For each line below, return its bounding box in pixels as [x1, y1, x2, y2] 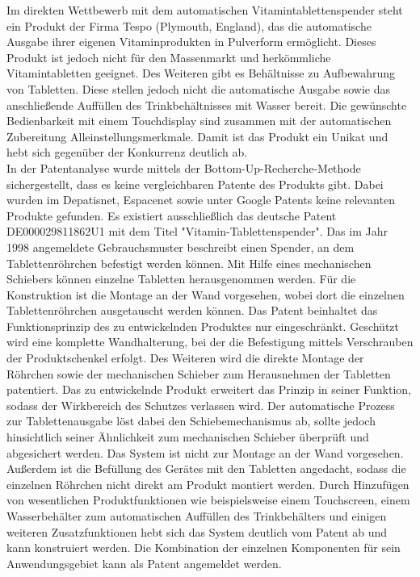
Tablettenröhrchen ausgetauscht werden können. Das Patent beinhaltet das [6, 302, 378, 319]
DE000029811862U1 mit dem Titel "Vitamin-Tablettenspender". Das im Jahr [6, 223, 388, 240]
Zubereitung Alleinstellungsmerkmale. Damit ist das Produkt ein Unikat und [6, 128, 388, 144]
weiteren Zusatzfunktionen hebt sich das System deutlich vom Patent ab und [6, 523, 388, 540]
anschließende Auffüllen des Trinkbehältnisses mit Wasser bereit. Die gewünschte [6, 96, 407, 113]
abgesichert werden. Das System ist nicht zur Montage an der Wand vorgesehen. [6, 444, 404, 461]
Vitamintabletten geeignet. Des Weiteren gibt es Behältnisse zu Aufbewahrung [6, 65, 396, 82]
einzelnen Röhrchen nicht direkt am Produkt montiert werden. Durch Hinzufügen [6, 475, 409, 492]
